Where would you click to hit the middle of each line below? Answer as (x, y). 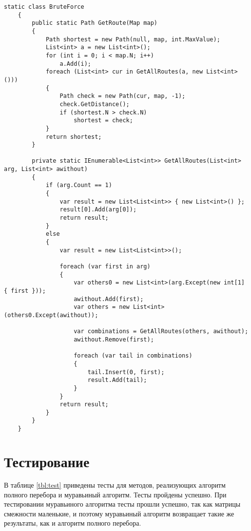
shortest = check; (103, 121)
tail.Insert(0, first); (126, 372)
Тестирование (47, 461)
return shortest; (74, 137)
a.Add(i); (75, 64)
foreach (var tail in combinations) (133, 356)
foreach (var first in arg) (105, 266)
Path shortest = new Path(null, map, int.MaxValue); (133, 39)
